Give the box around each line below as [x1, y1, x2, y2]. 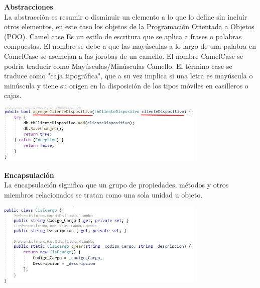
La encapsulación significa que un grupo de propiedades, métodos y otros [4, 179, 229, 190]
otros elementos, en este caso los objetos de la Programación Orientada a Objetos [4, 21, 254, 32]
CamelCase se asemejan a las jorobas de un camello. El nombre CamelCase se [4, 50, 243, 61]
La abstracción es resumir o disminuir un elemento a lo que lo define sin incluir [4, 11, 247, 22]
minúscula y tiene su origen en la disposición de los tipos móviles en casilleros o [4, 80, 248, 90]
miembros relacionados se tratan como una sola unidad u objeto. [4, 189, 203, 200]
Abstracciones [4, 2, 53, 12]
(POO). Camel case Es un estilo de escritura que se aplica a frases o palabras [4, 31, 242, 41]
